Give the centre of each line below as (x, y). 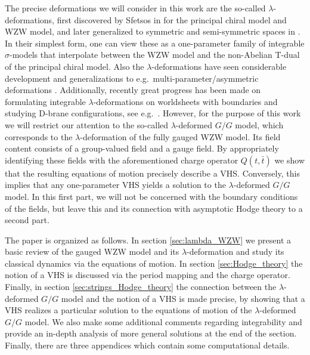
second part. (27, 220)
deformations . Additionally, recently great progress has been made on (133, 90)
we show (290, 160)
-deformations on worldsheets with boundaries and (185, 101)
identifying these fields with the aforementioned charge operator (122, 160)
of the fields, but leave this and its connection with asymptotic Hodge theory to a (154, 208)
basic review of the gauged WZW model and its (92, 251)
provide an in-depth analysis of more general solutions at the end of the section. (151, 333)
